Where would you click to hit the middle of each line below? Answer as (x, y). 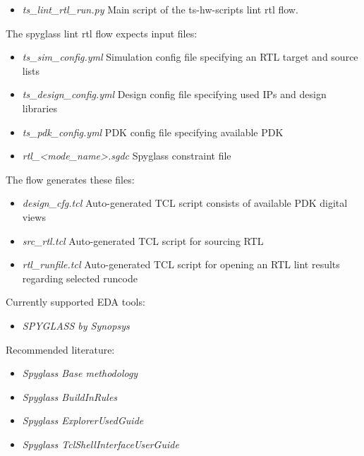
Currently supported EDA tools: (75, 302)
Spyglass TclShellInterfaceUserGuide (101, 444)
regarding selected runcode (80, 278)
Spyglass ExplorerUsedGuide (83, 420)
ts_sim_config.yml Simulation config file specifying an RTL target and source (190, 57)
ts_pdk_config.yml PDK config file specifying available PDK (153, 132)
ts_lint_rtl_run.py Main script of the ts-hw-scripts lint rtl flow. (160, 9)
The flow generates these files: (70, 179)
